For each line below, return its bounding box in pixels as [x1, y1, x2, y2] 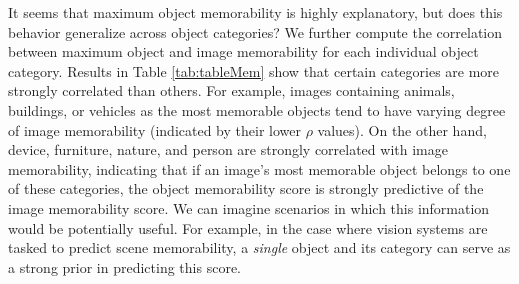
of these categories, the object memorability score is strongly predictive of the [8, 178, 484, 199]
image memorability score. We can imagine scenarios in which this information [8, 197, 490, 218]
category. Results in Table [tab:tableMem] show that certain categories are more [8, 60, 500, 81]
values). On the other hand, [317, 119, 487, 140]
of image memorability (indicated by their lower [8, 119, 301, 140]
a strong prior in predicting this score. [8, 256, 242, 277]
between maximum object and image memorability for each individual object [8, 41, 479, 62]
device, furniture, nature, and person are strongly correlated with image [8, 139, 448, 160]
